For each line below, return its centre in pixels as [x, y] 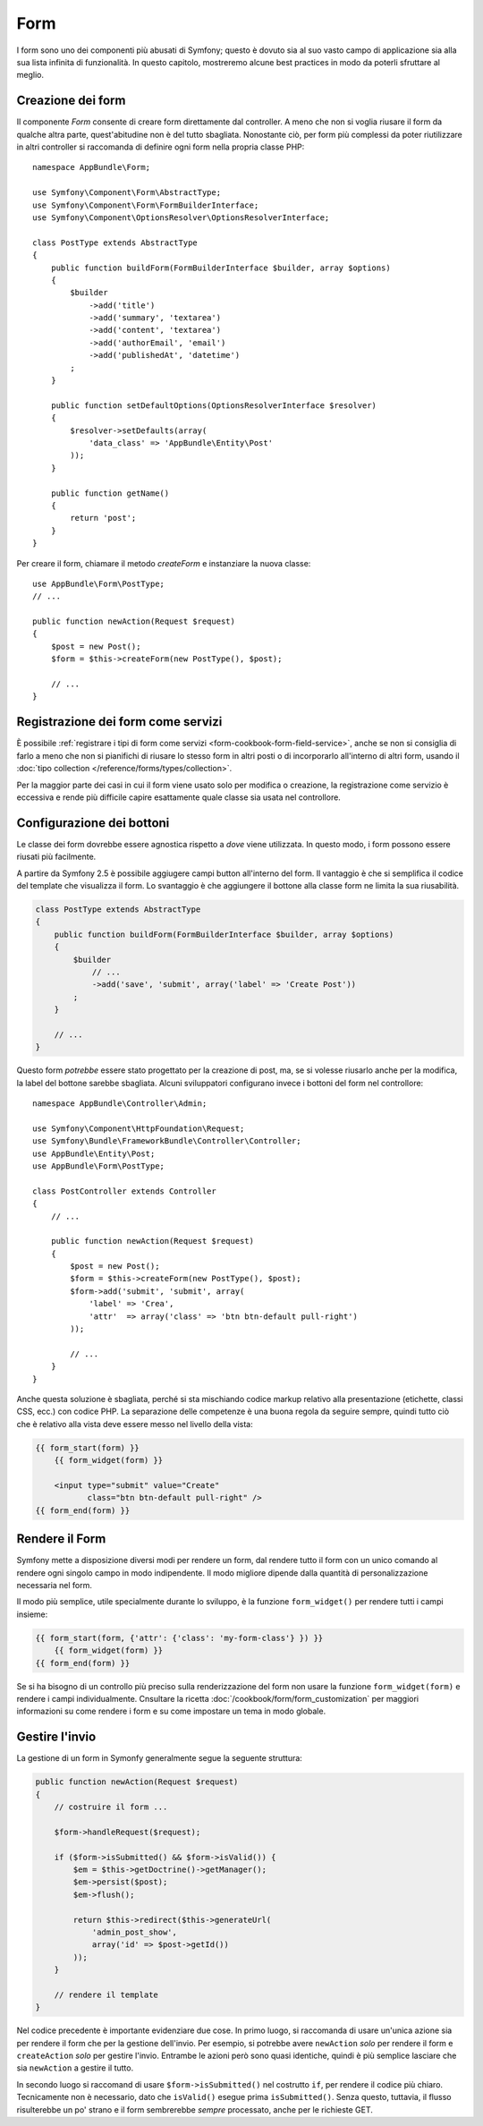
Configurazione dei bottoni [93, 823]
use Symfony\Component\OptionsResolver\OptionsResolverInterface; [181, 217]
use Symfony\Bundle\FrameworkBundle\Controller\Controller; [167, 1141]
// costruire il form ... [111, 1807]
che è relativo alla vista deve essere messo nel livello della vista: [135, 1424]
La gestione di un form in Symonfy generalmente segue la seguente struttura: [160, 1758]
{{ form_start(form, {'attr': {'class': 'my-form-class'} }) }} [179, 1638]
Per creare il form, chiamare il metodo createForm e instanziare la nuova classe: [164, 563]
